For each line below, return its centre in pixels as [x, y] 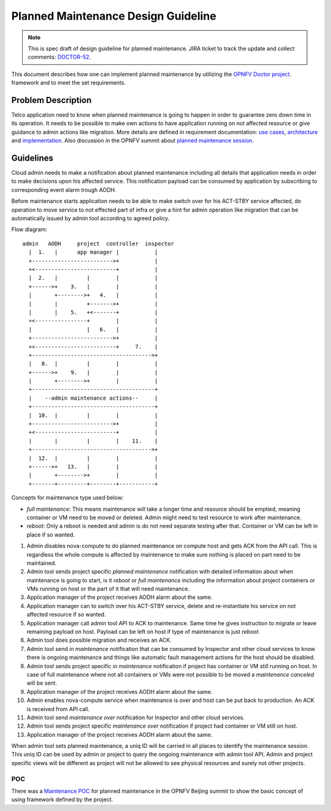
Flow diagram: [29, 229]
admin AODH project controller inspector [98, 243]
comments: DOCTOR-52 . [59, 57]
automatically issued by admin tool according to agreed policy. [90, 218]
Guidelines [32, 158]
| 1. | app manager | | [93, 252]
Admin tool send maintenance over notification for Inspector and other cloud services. [136, 717]
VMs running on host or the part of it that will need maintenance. [108, 589]
